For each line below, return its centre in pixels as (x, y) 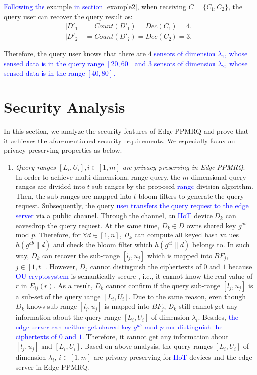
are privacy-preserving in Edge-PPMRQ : (184, 166)
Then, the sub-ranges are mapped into (74, 196)
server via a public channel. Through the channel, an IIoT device (114, 215)
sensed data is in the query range (54, 63)
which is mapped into (180, 255)
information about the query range (68, 317)
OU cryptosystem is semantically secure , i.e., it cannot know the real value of (134, 276)
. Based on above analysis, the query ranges (147, 346)
